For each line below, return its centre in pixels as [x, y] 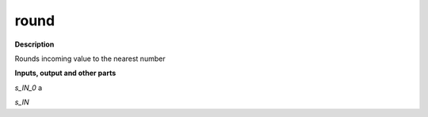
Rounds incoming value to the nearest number [90, 58]
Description [34, 44]
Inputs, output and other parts [65, 73]
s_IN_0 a [29, 88]
